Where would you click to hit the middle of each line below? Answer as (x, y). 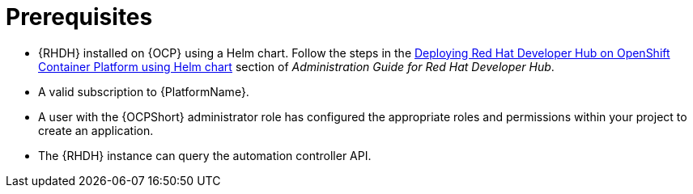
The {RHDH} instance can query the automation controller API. (205, 155)
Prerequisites (79, 17)
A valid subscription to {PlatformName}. (144, 91)
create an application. (96, 130)
